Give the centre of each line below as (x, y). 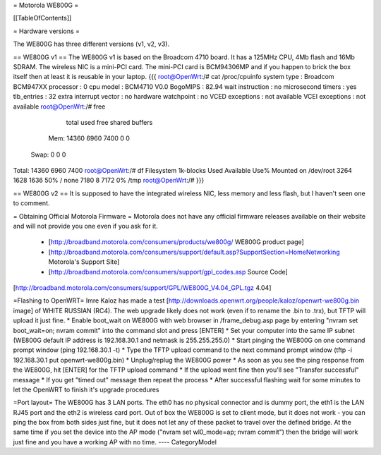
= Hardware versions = (47, 31)
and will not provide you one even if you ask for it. (85, 226)
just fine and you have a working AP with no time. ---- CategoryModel (115, 442)
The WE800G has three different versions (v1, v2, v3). (91, 44)
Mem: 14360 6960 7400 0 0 (89, 138)
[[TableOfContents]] (42, 18)
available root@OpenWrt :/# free (59, 107)
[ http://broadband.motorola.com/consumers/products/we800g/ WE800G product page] (176, 242)
